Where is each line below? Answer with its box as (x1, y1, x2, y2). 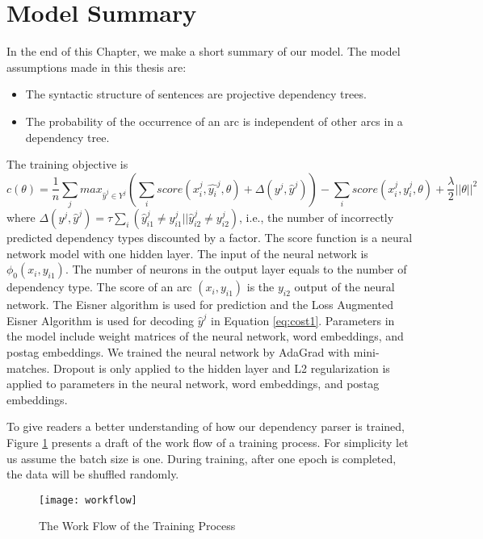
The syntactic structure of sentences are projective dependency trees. (25, 86, 367, 102)
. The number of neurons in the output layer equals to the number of (65, 261, 407, 278)
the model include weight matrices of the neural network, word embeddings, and (6, 328, 404, 345)
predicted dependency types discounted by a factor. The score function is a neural (6, 229, 413, 246)
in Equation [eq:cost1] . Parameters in (210, 311, 395, 328)
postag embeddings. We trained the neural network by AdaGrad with (6, 343, 351, 360)
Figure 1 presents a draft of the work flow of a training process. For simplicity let (6, 433, 409, 450)
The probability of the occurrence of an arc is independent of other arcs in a (25, 112, 403, 129)
